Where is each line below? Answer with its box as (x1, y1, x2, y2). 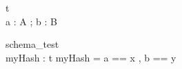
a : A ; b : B (6, 14, 57, 28)
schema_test (6, 37, 59, 51)
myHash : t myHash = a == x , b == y (6, 50, 176, 64)
